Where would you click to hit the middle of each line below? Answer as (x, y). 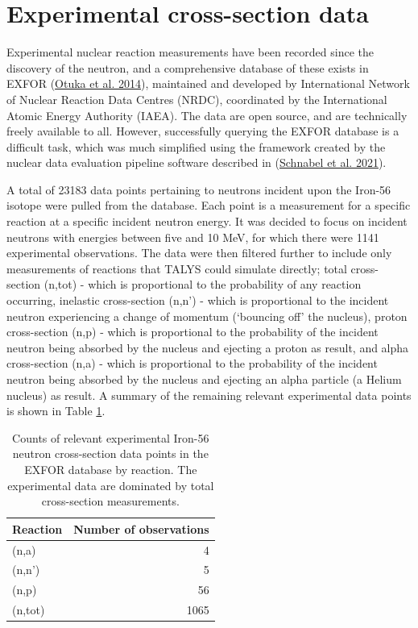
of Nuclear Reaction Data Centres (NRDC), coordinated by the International (197, 99)
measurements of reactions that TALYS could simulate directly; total (177, 268)
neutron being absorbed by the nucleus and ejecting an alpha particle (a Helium (204, 379)
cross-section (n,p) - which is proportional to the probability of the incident (192, 332)
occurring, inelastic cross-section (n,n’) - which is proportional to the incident (198, 300)
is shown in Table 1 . (56, 411)
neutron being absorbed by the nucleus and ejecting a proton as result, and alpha (208, 347)
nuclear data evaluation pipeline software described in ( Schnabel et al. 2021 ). (197, 162)
